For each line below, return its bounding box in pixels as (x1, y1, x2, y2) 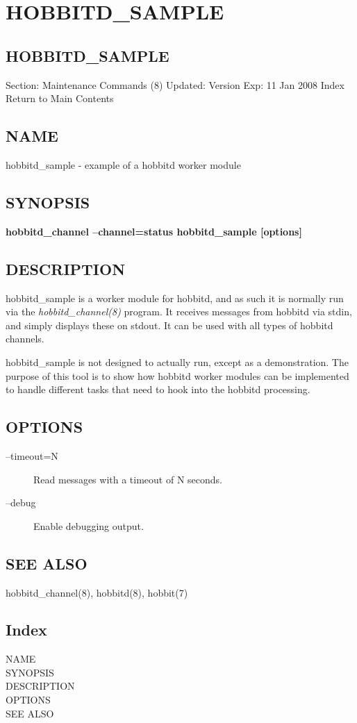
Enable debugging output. (33, 518, 144, 533)
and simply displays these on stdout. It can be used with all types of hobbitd (6, 317, 333, 332)
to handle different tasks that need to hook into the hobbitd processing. (6, 382, 310, 397)
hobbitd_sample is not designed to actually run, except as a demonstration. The (6, 354, 349, 369)
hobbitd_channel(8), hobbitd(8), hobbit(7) (6, 585, 188, 599)
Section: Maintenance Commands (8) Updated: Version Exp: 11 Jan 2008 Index (6, 77, 344, 92)
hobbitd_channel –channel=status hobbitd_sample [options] (6, 224, 302, 238)
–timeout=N (6, 448, 58, 463)
